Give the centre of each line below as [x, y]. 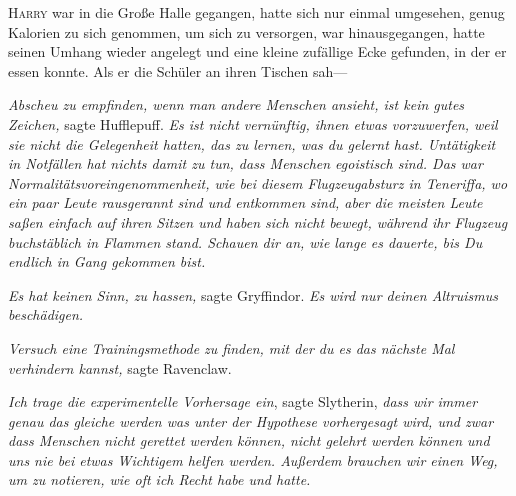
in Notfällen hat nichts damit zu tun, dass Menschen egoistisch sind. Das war [245, 163]
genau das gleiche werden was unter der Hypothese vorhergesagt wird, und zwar [251, 420]
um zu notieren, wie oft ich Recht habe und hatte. [159, 479]
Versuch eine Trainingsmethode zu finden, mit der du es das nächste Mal [231, 347]
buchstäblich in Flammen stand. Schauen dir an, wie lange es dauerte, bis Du [245, 241]
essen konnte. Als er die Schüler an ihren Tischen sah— [178, 70]
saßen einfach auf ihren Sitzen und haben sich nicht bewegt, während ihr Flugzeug [258, 221]
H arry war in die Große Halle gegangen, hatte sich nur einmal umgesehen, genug [256, 12]
